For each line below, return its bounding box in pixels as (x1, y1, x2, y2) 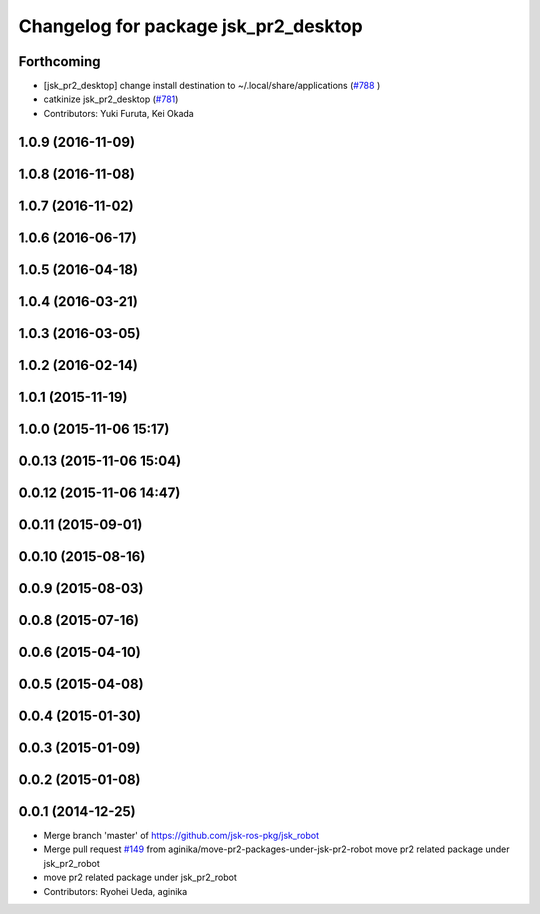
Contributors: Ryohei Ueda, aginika (43, 885, 188, 897)
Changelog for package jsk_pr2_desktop (18, 15, 364, 37)
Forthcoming (18, 53, 101, 70)
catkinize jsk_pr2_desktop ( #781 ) (43, 93, 179, 105)
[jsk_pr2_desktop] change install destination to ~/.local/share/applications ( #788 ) (43, 80, 381, 92)
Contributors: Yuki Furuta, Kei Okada (43, 107, 194, 119)
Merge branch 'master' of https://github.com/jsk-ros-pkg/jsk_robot (43, 830, 320, 842)
